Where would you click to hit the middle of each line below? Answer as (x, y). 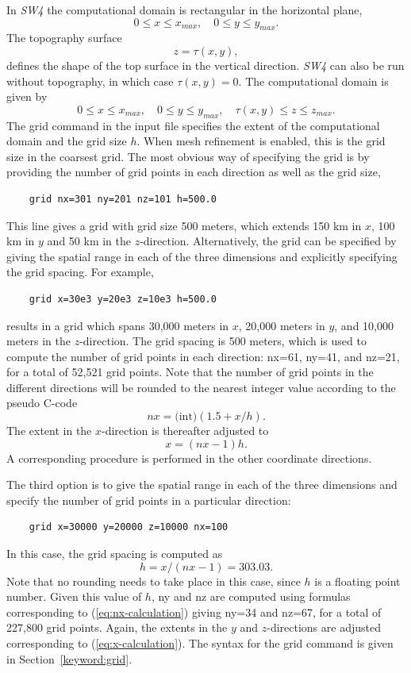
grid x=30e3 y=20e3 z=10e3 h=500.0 (123, 299)
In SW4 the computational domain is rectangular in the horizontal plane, (184, 10)
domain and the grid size (67, 141)
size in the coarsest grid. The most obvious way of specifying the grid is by (188, 156)
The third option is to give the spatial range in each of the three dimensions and (202, 485)
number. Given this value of (74, 596)
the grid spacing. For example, (80, 272)
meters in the (38, 341)
